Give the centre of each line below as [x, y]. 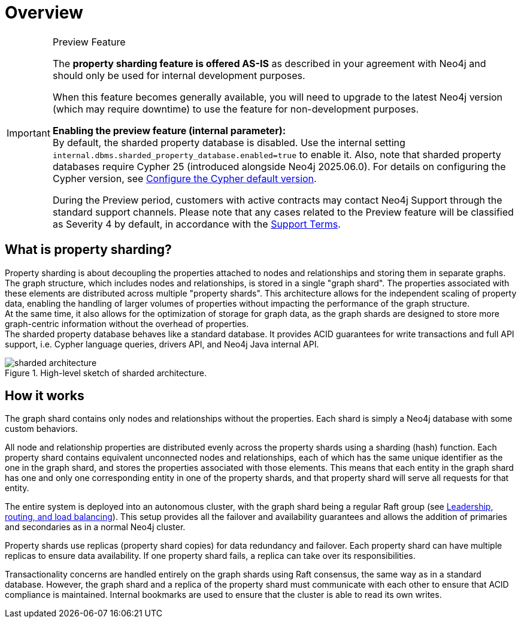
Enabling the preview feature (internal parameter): [169, 130]
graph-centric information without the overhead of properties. [127, 323]
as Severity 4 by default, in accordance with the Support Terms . [196, 224]
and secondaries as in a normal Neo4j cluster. [95, 527]
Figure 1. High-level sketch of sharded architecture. [106, 373]
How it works [45, 396]
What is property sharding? [88, 250]
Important [28, 133]
